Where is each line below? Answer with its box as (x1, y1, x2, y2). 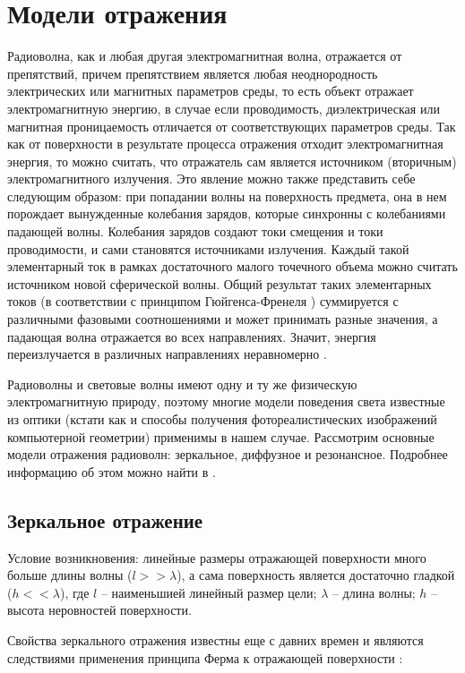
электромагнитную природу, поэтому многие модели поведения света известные (7, 392, 445, 411)
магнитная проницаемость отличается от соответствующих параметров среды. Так (7, 116, 456, 135)
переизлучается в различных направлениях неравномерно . (7, 345, 327, 363)
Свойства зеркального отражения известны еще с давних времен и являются (7, 630, 424, 649)
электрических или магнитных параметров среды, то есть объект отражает (7, 81, 414, 100)
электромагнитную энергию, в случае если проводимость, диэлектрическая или (7, 98, 440, 117)
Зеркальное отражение (7, 506, 203, 533)
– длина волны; (332, 583, 416, 601)
